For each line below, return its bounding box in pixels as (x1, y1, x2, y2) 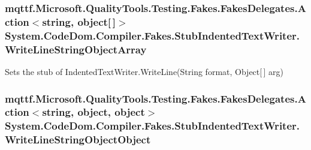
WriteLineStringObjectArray (5, 41, 147, 56)
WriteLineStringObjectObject (5, 132, 151, 147)
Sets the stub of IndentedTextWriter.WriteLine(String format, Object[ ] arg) (5, 65, 283, 77)
